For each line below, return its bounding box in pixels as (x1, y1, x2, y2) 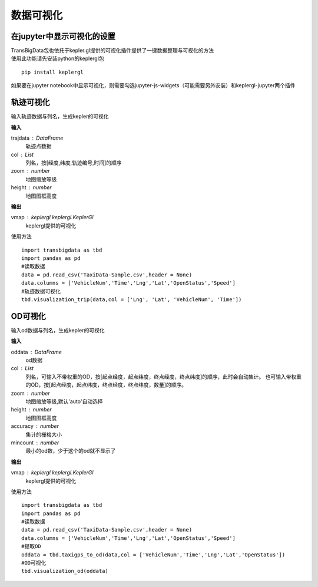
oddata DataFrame (11, 348, 62, 355)
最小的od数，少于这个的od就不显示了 (25, 447, 116, 454)
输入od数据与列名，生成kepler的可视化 (11, 327, 105, 334)
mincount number (11, 439, 59, 446)
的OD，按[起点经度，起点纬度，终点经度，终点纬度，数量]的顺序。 (25, 381, 187, 388)
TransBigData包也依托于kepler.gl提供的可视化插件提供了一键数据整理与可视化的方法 (11, 47, 214, 54)
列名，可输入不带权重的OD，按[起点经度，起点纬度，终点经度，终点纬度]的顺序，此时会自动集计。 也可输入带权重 (25, 373, 302, 380)
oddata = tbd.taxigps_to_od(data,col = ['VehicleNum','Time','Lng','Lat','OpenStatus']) (21, 551, 286, 558)
